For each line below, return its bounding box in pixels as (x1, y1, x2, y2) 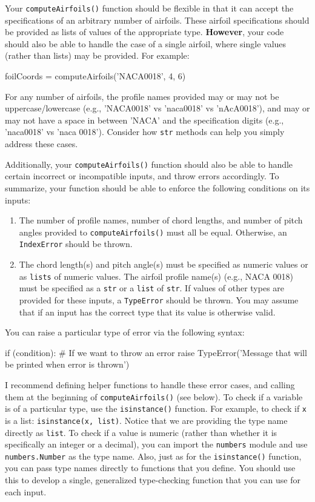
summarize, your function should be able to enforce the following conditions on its (5, 181, 310, 194)
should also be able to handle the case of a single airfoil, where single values (5, 37, 287, 50)
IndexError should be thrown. (19, 237, 133, 250)
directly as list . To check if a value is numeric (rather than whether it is (5, 426, 277, 438)
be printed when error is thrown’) (5, 358, 130, 371)
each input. (5, 485, 47, 498)
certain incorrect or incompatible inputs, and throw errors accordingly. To (5, 170, 279, 182)
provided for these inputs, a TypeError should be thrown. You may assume (19, 293, 299, 306)
